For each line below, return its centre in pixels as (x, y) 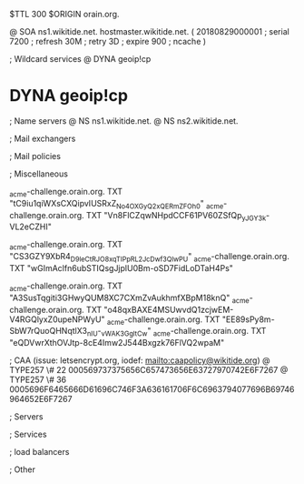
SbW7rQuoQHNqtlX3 (49, 331)
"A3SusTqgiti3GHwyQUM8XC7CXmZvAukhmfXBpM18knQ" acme (129, 298)
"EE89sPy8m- (248, 319)
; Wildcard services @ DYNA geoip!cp (80, 59)
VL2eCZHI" (30, 227)
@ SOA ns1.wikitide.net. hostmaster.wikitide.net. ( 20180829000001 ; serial (150, 31)
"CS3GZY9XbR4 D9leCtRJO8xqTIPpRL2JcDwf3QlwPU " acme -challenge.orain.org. (150, 257)
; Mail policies (35, 156)
